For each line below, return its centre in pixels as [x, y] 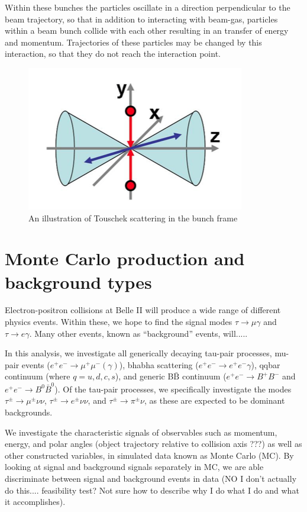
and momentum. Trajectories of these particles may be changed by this [133, 42]
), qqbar [266, 364]
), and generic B [144, 376]
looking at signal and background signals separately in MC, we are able [134, 467]
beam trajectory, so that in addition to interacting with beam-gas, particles [141, 19]
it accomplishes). [35, 502]
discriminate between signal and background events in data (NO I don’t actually [151, 478]
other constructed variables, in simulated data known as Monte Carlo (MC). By [149, 455]
